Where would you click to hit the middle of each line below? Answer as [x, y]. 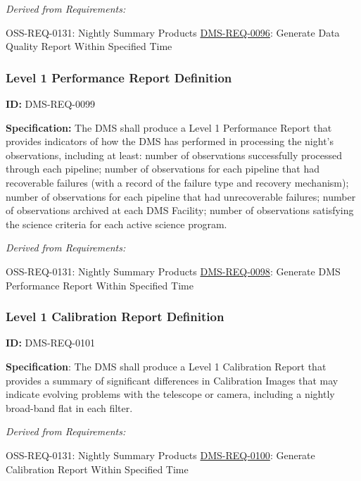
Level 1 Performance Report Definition [119, 77]
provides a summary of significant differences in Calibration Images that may [172, 380]
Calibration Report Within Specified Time [97, 469]
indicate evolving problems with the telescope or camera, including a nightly [170, 394]
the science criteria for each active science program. [116, 224]
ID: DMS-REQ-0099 [50, 104]
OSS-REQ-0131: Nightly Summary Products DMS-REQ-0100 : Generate [160, 455]
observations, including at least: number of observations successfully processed [174, 155]
